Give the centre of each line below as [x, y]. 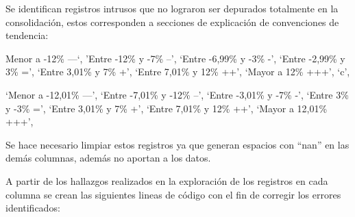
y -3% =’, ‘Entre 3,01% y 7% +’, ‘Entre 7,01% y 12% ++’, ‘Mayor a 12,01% [167, 108]
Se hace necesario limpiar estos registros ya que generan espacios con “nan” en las [177, 144]
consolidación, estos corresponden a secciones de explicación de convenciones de [172, 22]
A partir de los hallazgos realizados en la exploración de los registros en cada [167, 180]
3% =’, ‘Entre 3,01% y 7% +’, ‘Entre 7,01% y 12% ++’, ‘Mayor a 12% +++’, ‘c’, [178, 72]
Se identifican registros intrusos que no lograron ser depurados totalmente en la [172, 8]
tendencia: [27, 35]
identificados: [33, 208]
